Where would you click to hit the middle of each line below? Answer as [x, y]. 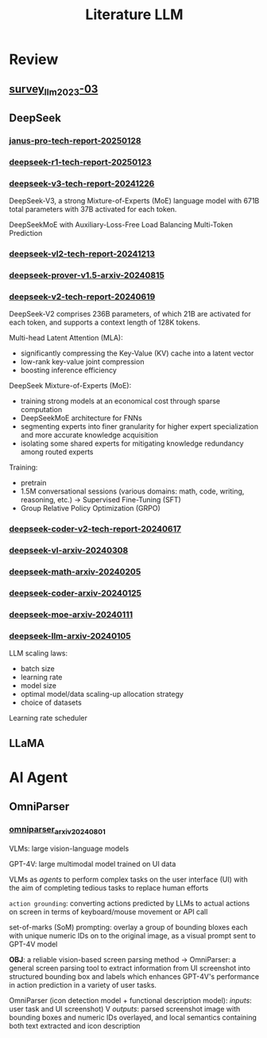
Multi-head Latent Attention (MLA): [66, 338]
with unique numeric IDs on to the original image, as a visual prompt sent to [133, 935]
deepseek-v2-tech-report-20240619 [82, 297]
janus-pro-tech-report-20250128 [75, 141]
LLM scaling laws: [39, 653]
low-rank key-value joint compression [82, 362]
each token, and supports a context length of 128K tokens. [105, 322]
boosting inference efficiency [69, 370]
